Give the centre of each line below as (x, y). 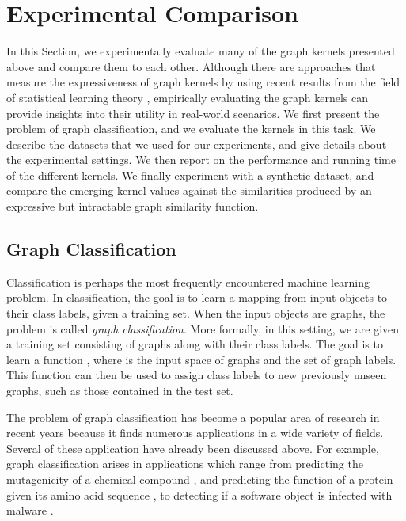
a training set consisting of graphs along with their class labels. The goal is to (195, 344)
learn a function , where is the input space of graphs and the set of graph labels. (201, 359)
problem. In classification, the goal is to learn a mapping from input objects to (197, 297)
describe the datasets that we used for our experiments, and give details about (197, 144)
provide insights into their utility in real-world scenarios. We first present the (193, 113)
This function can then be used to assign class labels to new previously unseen (197, 375)
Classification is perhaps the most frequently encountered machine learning (188, 281)
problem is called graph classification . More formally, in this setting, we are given (203, 328)
